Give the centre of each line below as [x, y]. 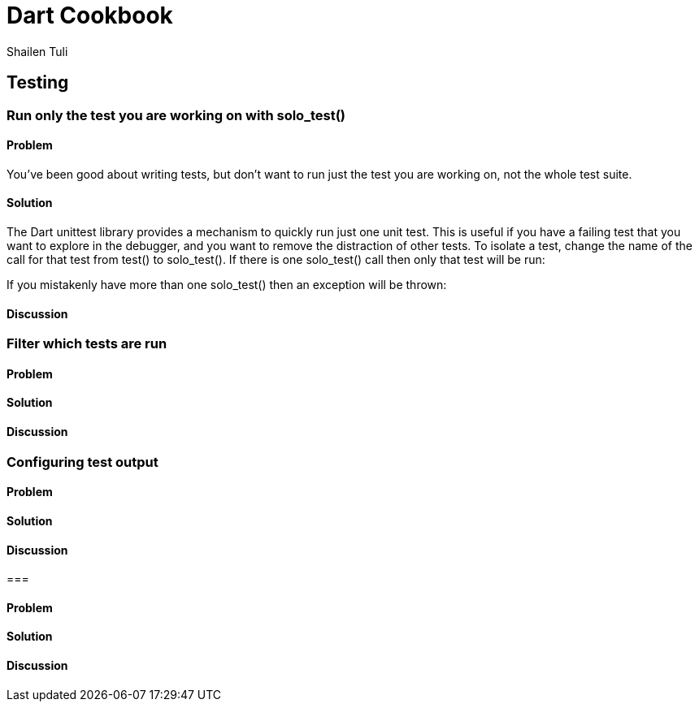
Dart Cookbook [90, 15]
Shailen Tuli [37, 51]
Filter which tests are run [87, 344]
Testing [38, 83]
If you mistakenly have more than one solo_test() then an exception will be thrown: [227, 285]
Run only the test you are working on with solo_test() [176, 115]
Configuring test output [82, 462]
